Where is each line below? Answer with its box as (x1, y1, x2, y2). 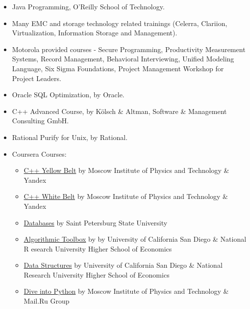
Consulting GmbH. (12, 115, 69, 126)
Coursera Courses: (12, 148, 67, 159)
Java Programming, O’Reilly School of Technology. (12, 1, 165, 11)
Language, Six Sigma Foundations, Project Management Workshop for (12, 63, 224, 73)
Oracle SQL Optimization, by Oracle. (12, 89, 125, 100)
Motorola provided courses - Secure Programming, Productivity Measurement (12, 44, 246, 54)
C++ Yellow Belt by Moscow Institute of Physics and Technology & (24, 165, 229, 175)
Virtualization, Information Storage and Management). (12, 28, 177, 38)
